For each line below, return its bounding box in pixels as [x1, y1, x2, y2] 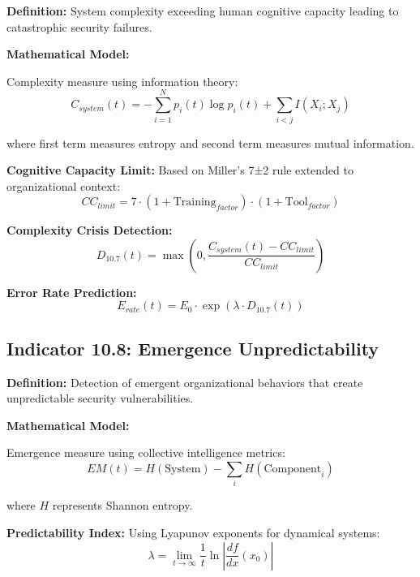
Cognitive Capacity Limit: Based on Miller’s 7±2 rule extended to [6, 161, 354, 179]
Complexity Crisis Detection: [6, 222, 173, 239]
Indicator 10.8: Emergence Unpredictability [6, 335, 379, 360]
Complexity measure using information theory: [6, 72, 238, 89]
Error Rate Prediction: [6, 283, 137, 300]
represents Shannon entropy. [52, 497, 193, 514]
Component [264, 463, 322, 476]
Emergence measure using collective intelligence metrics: [6, 444, 285, 461]
